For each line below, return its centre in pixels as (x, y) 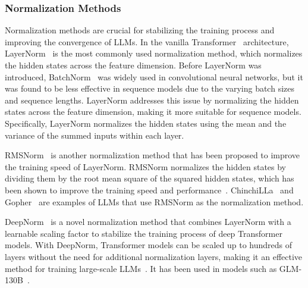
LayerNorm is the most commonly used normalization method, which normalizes (154, 53)
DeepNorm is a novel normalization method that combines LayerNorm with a (148, 222)
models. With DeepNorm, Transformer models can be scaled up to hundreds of (148, 245)
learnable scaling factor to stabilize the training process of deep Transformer (144, 233)
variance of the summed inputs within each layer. (95, 135)
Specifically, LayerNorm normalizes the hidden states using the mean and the (146, 123)
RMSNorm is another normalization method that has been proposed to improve (153, 155)
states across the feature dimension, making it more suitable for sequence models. (153, 112)
